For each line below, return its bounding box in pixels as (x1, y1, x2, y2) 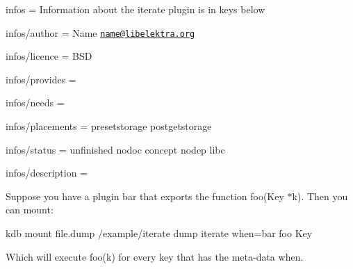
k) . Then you (292, 188, 348, 203)
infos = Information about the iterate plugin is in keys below (6, 2, 265, 16)
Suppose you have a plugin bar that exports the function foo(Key (6, 188, 284, 203)
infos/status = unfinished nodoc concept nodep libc (6, 142, 225, 156)
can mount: (6, 202, 54, 217)
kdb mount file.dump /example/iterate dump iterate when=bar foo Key (6, 226, 313, 240)
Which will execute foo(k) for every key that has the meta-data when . (6, 249, 304, 263)
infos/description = (6, 165, 88, 180)
